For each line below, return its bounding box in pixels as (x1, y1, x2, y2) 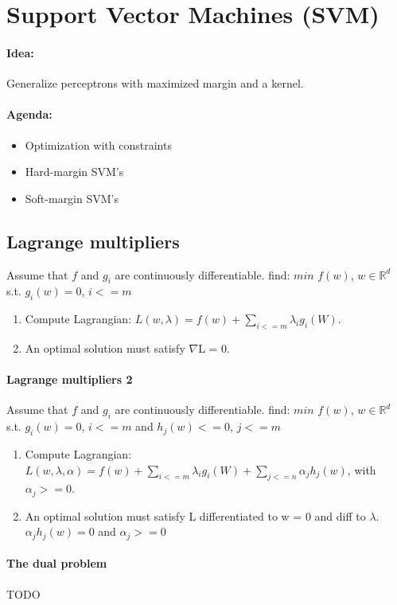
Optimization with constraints (25, 136, 172, 153)
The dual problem (6, 555, 107, 572)
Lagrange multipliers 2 (6, 371, 133, 388)
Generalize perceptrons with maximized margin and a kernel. (6, 75, 304, 92)
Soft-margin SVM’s (25, 189, 119, 206)
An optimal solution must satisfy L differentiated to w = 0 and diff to (25, 507, 366, 524)
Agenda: (6, 106, 53, 123)
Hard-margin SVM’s (25, 163, 124, 180)
